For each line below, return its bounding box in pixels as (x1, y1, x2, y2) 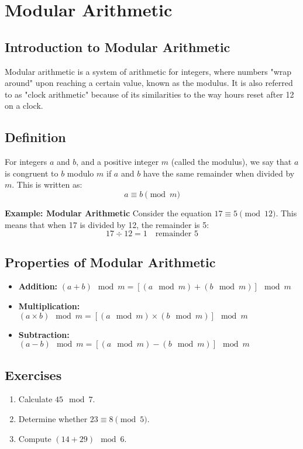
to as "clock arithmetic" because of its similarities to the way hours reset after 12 (5, 88, 294, 100)
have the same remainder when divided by (143, 167, 295, 179)
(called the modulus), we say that (171, 156, 292, 168)
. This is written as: (12, 178, 82, 191)
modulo (67, 167, 94, 179)
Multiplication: (18, 299, 80, 312)
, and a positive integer (76, 156, 159, 168)
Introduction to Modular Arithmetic (5, 37, 230, 56)
